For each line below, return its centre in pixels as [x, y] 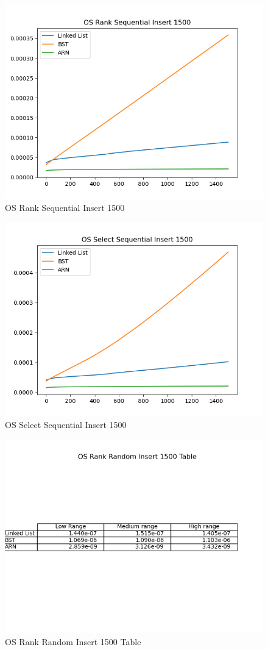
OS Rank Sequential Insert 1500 [65, 207]
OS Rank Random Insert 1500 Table [73, 641]
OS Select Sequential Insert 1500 [66, 424]
